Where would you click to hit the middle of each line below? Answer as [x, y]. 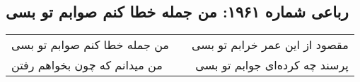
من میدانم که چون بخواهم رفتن [87, 65]
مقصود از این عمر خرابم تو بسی [270, 45]
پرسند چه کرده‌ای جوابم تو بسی [272, 65]
